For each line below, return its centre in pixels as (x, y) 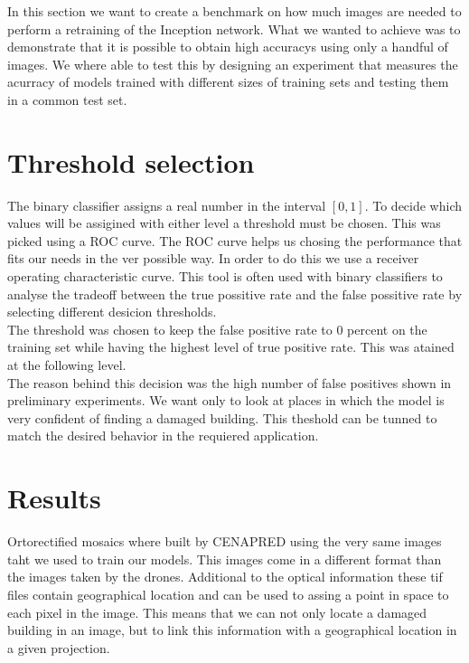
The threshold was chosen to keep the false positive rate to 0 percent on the (217, 329)
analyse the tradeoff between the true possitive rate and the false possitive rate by (235, 294)
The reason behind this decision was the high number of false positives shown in (230, 382)
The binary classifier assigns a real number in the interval (167, 205)
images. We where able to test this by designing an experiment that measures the (233, 64)
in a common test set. (67, 99)
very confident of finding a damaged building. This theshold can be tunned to (222, 417)
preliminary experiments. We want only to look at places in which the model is (226, 400)
